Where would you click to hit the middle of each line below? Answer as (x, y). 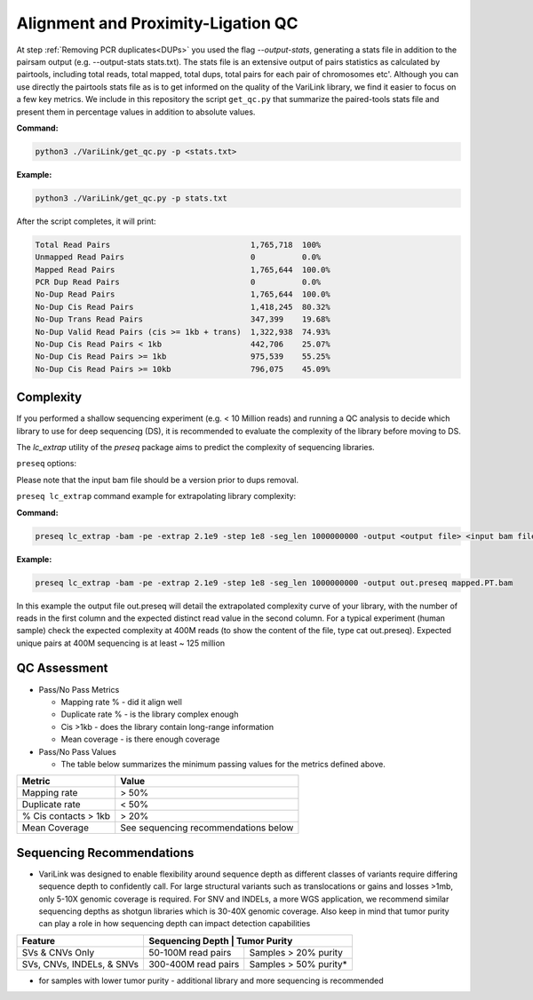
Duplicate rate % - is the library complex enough (150, 714)
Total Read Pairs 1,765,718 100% (178, 245)
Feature (39, 940)
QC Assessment (62, 668)
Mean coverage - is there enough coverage (140, 739)
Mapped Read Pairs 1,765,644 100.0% (183, 270)
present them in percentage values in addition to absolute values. (136, 112)
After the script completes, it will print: (86, 221)
